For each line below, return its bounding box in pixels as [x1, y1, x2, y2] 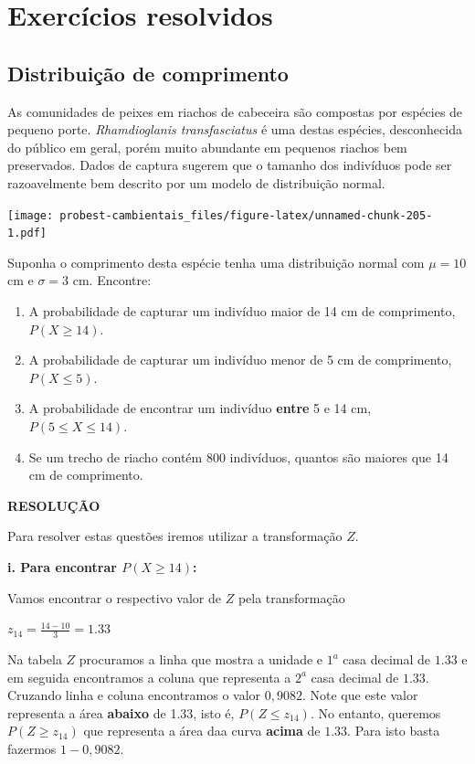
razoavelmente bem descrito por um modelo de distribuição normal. [7, 173, 385, 192]
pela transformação [237, 588, 345, 607]
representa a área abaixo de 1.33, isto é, [7, 703, 235, 722]
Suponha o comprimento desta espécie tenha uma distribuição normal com [7, 252, 425, 271]
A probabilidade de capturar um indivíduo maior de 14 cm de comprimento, [28, 302, 456, 321]
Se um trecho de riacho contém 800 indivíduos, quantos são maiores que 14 [28, 447, 449, 466]
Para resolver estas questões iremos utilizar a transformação [7, 526, 343, 546]
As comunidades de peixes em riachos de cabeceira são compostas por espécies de [7, 101, 463, 121]
